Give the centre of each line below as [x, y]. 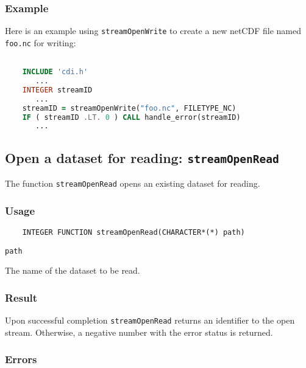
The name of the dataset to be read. [73, 270]
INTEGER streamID [57, 90]
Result [21, 297]
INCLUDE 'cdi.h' [55, 72]
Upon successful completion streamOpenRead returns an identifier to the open [150, 320]
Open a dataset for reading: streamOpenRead [142, 157]
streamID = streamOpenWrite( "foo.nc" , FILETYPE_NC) [129, 108]
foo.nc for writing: [41, 42]
